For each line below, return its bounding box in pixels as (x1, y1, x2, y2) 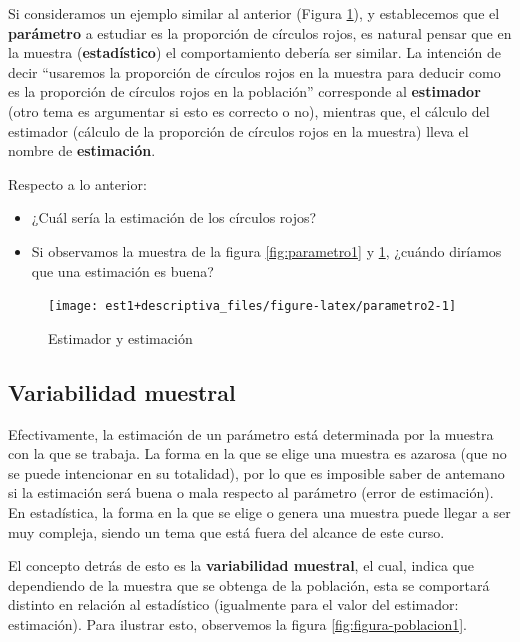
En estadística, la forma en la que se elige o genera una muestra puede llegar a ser (8, 501, 511, 522)
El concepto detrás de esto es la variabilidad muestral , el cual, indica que (8, 555, 475, 576)
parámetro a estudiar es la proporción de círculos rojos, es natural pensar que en (8, 22, 512, 43)
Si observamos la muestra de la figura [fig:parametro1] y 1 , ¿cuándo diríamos (31, 240, 502, 261)
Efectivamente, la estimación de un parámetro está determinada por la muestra (8, 423, 494, 444)
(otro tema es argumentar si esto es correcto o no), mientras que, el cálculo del (8, 100, 490, 121)
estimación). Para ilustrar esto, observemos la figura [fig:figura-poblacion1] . (8, 613, 467, 634)
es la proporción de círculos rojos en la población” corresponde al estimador (8, 81, 481, 102)
